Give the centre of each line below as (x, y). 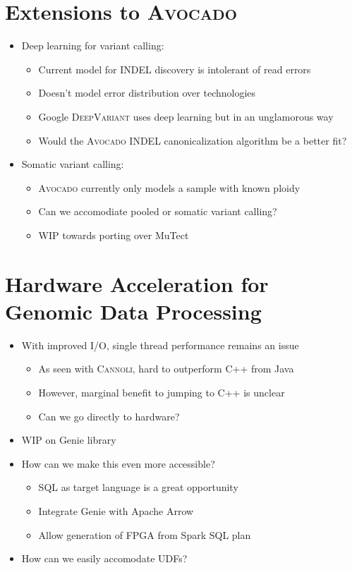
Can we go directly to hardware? (109, 416)
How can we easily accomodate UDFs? (104, 558)
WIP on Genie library (69, 440)
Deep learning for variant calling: (93, 46)
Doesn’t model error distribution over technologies (147, 93)
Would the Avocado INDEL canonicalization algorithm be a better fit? (193, 140)
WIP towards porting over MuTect (114, 235)
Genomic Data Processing (133, 311)
